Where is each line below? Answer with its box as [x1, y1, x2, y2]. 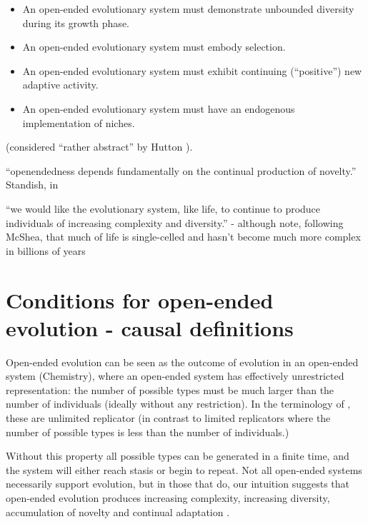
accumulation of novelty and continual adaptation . [6, 504, 230, 519]
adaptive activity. [22, 77, 99, 92]
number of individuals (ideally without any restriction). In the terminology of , [6, 396, 351, 411]
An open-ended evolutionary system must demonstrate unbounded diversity [22, 1, 354, 16]
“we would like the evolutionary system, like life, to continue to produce [6, 201, 321, 216]
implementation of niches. [22, 115, 135, 130]
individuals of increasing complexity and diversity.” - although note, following [6, 215, 344, 230]
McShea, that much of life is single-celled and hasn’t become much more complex [6, 229, 361, 244]
